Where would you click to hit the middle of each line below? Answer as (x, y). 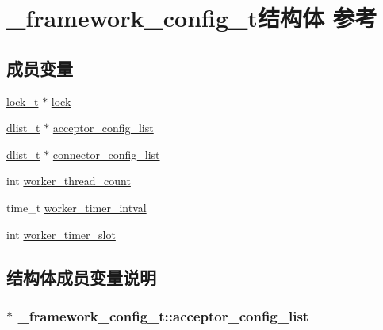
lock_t (23, 101)
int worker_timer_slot (61, 234)
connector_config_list (106, 154)
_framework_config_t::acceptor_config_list (163, 315)
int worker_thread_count (69, 181)
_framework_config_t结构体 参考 (192, 18)
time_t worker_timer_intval (77, 207)
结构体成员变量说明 (81, 277)
